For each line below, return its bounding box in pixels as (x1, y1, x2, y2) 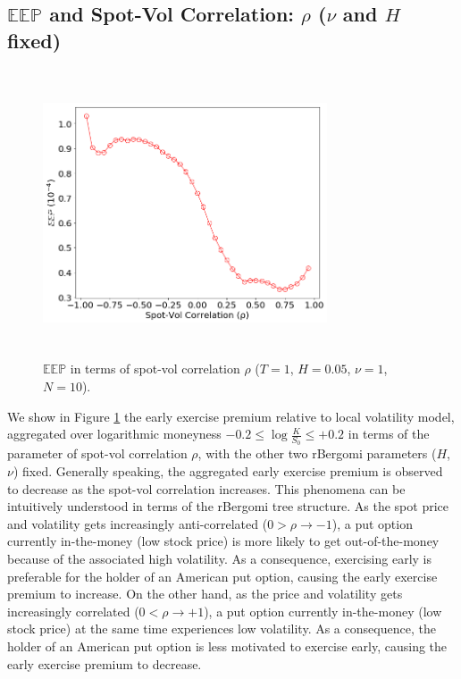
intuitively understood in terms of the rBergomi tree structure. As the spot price (7, 497, 449, 516)
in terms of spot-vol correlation (70, 359, 240, 378)
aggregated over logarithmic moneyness (7, 424, 222, 443)
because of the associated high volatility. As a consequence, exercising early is (7, 549, 432, 568)
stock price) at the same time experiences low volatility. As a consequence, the (7, 619, 436, 638)
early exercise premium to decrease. (7, 654, 202, 673)
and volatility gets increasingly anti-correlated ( (7, 514, 268, 532)
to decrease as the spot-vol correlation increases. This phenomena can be (7, 479, 406, 498)
